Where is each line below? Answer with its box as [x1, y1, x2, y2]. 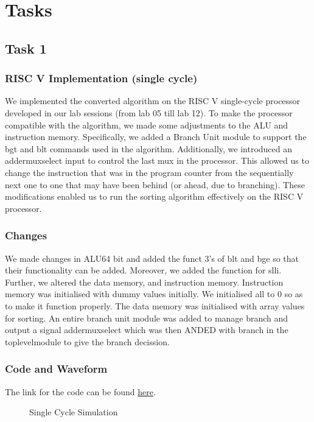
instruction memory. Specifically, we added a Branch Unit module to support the [5, 130, 307, 143]
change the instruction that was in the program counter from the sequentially [5, 166, 294, 178]
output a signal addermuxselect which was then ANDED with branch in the [5, 323, 288, 336]
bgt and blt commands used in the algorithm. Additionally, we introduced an [5, 142, 293, 155]
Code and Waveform [5, 361, 108, 376]
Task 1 [5, 38, 47, 57]
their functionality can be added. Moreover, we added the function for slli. [5, 264, 282, 276]
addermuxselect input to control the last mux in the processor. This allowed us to [5, 154, 309, 167]
